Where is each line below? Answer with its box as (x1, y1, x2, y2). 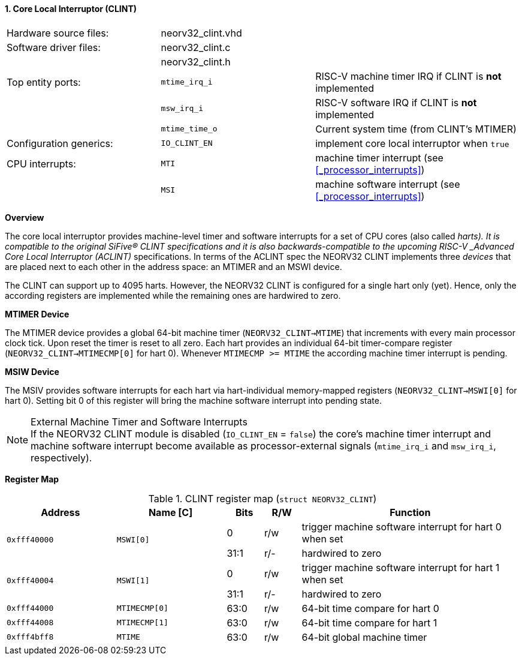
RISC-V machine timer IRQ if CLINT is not (315, 70, 502, 82)
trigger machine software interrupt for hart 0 (301, 520, 502, 533)
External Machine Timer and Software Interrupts (31, 415, 248, 428)
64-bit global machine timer (301, 631, 427, 643)
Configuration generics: (7, 137, 113, 149)
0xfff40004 (7, 576, 54, 586)
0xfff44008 (7, 618, 54, 628)
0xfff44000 (7, 604, 54, 613)
